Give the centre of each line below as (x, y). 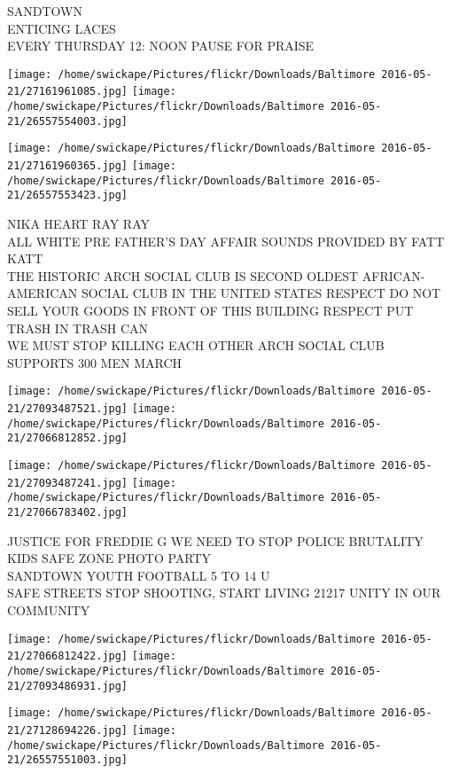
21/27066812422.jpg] (68, 656)
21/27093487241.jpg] (68, 483)
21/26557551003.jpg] (68, 760)
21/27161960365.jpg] (68, 166)
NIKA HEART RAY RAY (78, 224)
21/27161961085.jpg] (68, 92)
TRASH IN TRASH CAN (78, 328)
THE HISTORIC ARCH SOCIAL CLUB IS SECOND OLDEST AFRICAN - (216, 275)
